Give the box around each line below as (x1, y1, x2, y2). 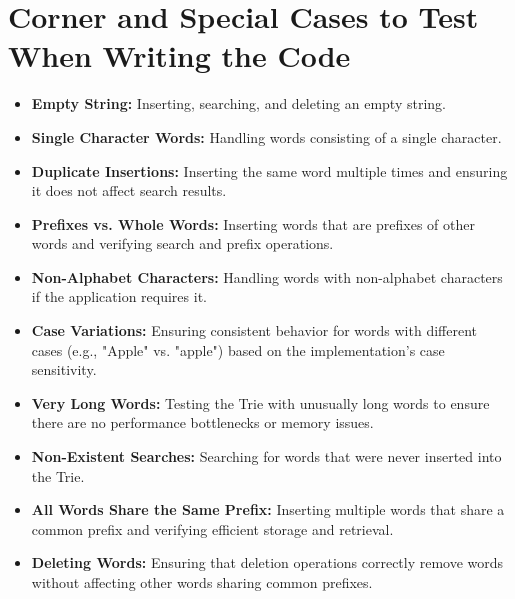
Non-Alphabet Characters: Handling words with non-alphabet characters (31, 266, 503, 287)
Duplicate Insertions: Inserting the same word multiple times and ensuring (31, 160, 508, 181)
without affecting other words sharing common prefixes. (31, 572, 373, 592)
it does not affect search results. (31, 180, 227, 201)
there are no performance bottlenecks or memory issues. (31, 412, 374, 433)
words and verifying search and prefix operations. (31, 233, 334, 254)
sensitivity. (31, 359, 97, 380)
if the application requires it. (31, 286, 207, 307)
